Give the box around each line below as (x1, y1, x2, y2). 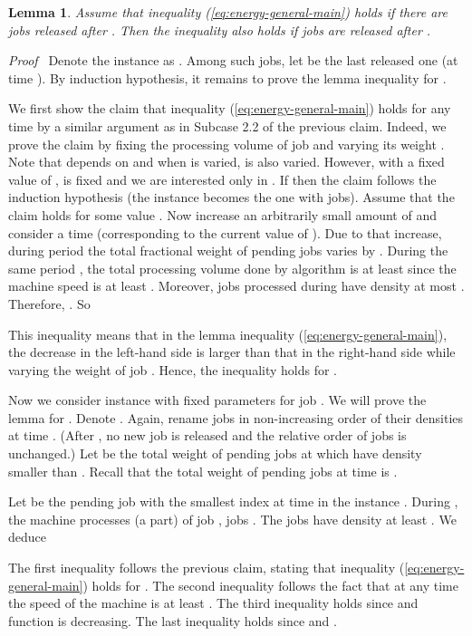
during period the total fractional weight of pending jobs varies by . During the (8, 241, 448, 260)
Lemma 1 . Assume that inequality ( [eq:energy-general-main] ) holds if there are (8, 3, 448, 21)
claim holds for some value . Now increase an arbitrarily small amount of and (8, 205, 437, 224)
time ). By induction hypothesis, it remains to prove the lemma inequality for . (8, 68, 447, 87)
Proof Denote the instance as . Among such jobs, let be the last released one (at (8, 51, 458, 70)
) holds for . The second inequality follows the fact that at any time (82, 575, 458, 594)
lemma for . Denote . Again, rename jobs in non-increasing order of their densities (8, 408, 464, 427)
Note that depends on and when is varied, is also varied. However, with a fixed (8, 152, 445, 171)
